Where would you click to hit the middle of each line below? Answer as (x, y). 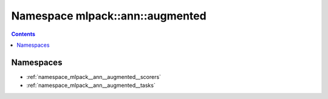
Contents (23, 34)
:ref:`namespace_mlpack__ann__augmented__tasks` (91, 86)
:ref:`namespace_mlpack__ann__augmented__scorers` (94, 77)
